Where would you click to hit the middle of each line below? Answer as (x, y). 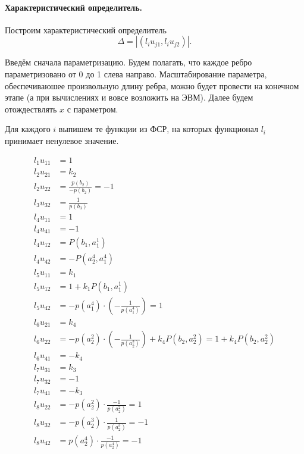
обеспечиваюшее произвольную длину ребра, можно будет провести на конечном (152, 85)
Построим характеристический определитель (86, 29)
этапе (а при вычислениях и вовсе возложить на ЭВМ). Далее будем (129, 97)
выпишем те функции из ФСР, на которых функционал (158, 129)
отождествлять (31, 109)
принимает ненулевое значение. (62, 140)
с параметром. (93, 109)
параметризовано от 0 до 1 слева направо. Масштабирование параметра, (136, 73)
